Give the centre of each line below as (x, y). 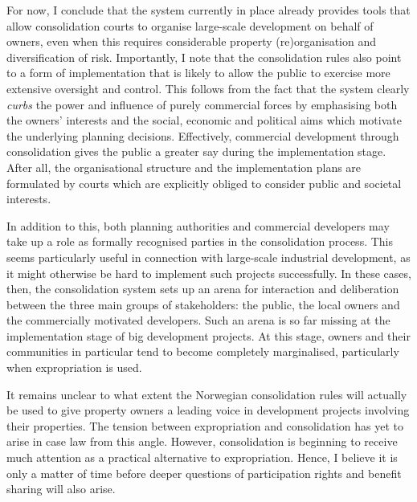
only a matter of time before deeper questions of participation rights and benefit (204, 473)
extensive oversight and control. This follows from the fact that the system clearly (208, 88)
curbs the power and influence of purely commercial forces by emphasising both (202, 104)
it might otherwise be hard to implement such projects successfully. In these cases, (209, 273)
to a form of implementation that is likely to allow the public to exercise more (198, 73)
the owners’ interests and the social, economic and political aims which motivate (204, 120)
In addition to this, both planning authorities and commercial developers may (198, 225)
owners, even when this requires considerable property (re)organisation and (191, 41)
